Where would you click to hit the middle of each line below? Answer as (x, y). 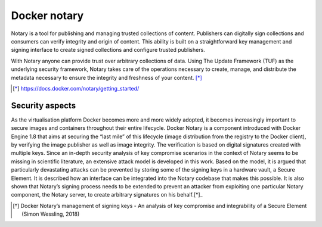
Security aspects (44, 105)
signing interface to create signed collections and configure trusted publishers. (108, 50)
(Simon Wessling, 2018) (51, 214)
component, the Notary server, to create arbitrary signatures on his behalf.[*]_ (107, 195)
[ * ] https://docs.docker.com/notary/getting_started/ (76, 88)
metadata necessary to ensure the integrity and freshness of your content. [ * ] (106, 77)
